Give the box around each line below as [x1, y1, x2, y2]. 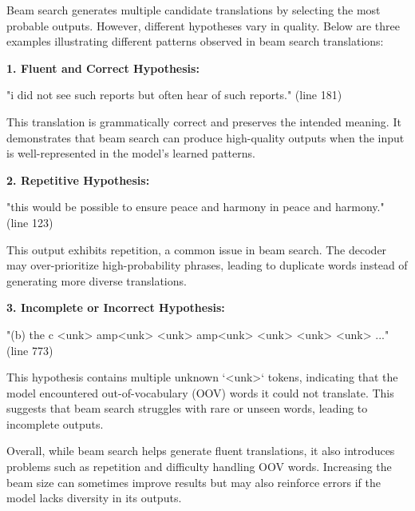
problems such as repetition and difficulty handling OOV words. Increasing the [6, 458, 392, 475]
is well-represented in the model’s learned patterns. [6, 145, 255, 162]
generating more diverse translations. [6, 272, 187, 289]
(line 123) [6, 214, 53, 230]
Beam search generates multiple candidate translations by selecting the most [6, 2, 381, 18]
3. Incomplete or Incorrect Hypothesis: [6, 299, 225, 316]
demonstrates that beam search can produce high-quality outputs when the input [6, 129, 405, 146]
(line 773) [6, 341, 53, 358]
